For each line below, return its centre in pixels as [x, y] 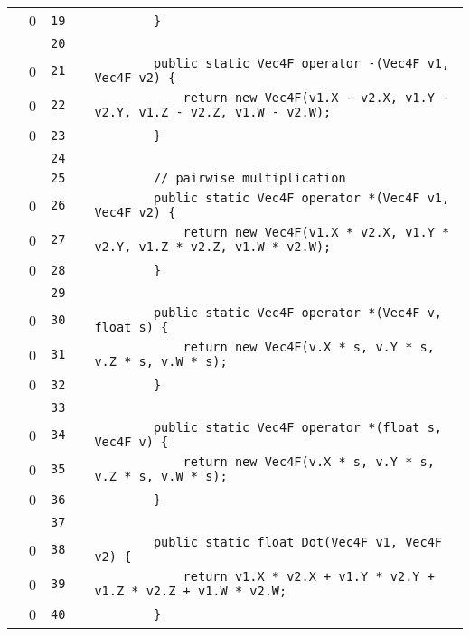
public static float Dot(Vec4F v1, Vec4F [298, 542]
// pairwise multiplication [249, 178]
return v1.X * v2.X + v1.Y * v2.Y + [309, 576]
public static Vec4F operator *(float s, [298, 427]
